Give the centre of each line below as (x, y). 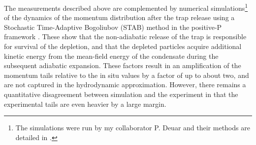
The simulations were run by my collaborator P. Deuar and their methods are (133, 128)
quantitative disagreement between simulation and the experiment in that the (121, 94)
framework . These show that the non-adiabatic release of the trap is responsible (125, 36)
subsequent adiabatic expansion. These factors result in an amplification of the (123, 65)
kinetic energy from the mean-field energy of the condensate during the (111, 56)
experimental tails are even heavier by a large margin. (85, 104)
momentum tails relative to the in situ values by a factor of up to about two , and (127, 75)
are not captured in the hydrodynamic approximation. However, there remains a (125, 85)
